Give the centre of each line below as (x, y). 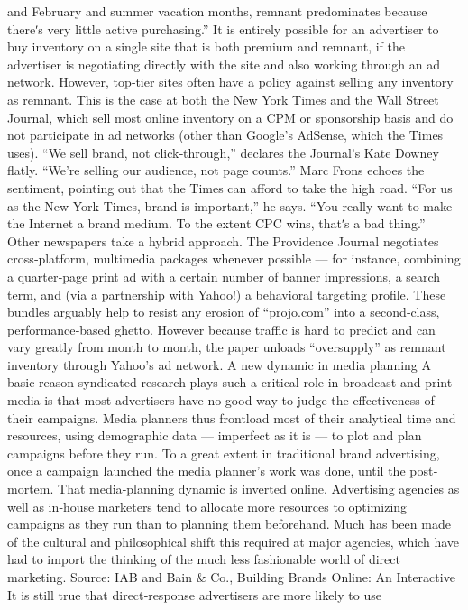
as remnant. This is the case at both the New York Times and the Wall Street (223, 99)
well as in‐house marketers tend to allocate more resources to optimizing (207, 506)
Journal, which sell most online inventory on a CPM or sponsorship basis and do (230, 117)
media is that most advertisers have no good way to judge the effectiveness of (221, 400)
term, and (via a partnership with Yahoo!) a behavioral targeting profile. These (227, 294)
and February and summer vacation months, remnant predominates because (217, 11)
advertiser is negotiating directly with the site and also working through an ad (224, 64)
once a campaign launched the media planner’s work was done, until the (206, 471)
